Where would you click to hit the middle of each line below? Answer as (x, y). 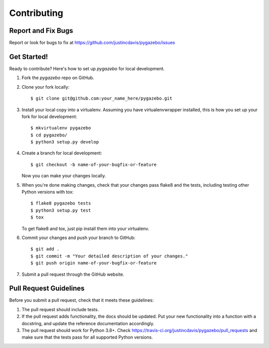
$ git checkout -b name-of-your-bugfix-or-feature (94, 165)
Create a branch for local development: (62, 153)
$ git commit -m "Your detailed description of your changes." (109, 256)
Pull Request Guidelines (47, 289)
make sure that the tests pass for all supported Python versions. (87, 337)
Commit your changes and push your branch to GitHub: (78, 237)
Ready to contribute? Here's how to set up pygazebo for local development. (87, 68)
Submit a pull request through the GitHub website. (73, 274)
